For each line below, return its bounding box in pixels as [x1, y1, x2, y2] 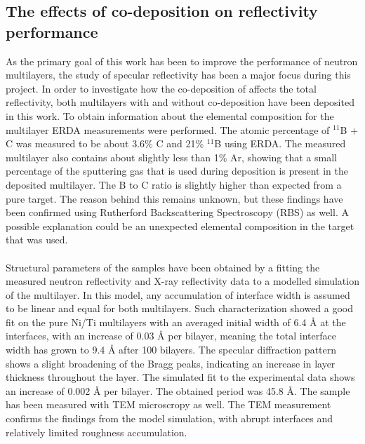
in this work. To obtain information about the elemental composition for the [6, 108, 334, 123]
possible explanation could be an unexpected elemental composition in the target [6, 218, 354, 233]
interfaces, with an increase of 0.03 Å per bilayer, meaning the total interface [6, 328, 336, 343]
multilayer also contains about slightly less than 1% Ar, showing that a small [6, 149, 337, 164]
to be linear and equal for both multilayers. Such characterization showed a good [6, 301, 354, 316]
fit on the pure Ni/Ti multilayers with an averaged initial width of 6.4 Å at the [6, 314, 346, 329]
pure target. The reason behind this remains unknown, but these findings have [6, 191, 343, 206]
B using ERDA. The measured [214, 136, 346, 151]
